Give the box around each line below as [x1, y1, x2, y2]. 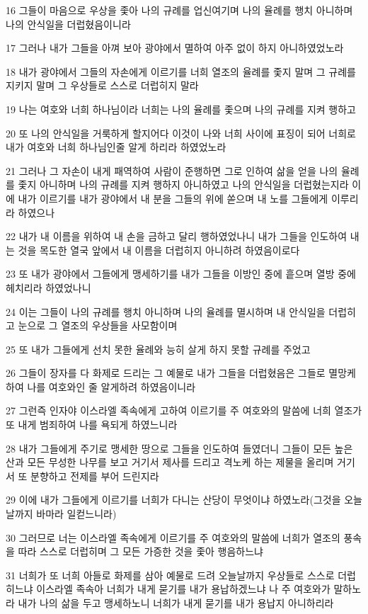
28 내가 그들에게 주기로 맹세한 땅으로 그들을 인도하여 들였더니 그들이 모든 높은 [6, 440, 353, 455]
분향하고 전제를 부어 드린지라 [30, 468, 159, 483]
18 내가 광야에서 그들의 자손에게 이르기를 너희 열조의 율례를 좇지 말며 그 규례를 [6, 64, 356, 79]
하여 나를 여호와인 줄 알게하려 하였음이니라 [6, 379, 196, 394]
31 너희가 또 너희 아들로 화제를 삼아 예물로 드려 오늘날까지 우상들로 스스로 [6, 567, 335, 582]
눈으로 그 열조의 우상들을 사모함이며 [18, 318, 178, 333]
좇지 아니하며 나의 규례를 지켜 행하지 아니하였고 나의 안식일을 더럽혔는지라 [18, 177, 349, 192]
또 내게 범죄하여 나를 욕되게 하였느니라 [6, 417, 178, 432]
